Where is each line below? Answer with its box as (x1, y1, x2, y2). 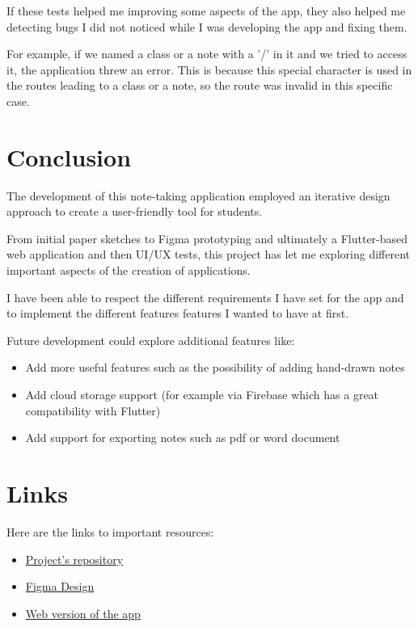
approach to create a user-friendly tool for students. (6, 203, 263, 220)
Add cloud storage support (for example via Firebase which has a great (25, 386, 379, 403)
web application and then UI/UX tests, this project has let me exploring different (6, 246, 410, 263)
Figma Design (25, 578, 95, 595)
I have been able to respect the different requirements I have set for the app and (6, 288, 404, 305)
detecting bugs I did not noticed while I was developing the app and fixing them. (6, 18, 407, 35)
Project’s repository (25, 550, 124, 567)
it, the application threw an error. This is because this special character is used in (6, 61, 412, 78)
